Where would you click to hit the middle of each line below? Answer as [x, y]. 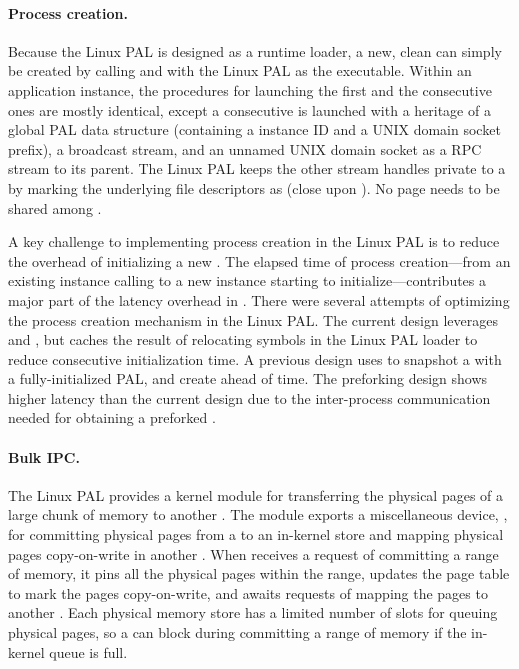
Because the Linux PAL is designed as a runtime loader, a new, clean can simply [255, 50]
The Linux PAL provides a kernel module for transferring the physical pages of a [256, 494]
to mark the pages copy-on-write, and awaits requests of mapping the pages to [248, 592]
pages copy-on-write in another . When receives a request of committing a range [253, 553]
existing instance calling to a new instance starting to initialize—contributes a [247, 280]
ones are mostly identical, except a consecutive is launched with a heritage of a [249, 109]
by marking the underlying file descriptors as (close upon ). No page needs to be [254, 187]
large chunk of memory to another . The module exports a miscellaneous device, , [258, 514]
